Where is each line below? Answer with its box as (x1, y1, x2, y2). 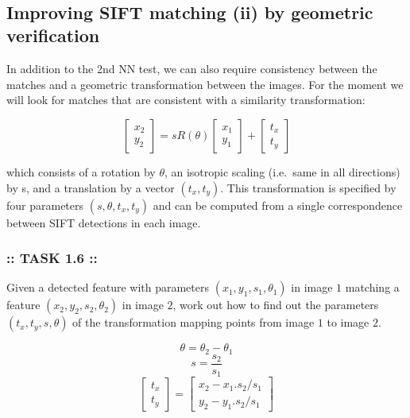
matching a (345, 279, 400, 296)
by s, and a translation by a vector (6, 179, 175, 195)
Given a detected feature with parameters (6, 279, 209, 296)
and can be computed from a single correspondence (153, 196, 403, 213)
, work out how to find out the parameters (172, 296, 379, 313)
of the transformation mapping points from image (72, 314, 315, 331)
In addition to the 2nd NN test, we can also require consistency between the (6, 60, 377, 77)
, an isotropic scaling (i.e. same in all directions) (164, 163, 400, 180)
